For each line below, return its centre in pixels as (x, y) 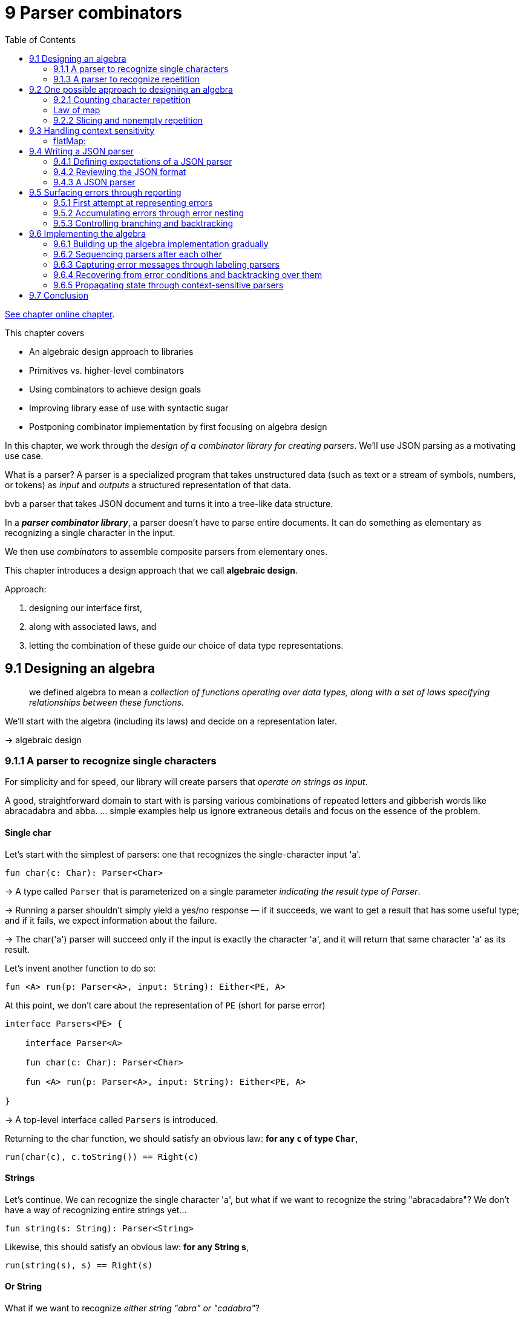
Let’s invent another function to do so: (80, 968)
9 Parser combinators (94, 13)
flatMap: (70, 141)
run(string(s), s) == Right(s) (79, 1265)
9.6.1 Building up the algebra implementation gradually (161, 243)
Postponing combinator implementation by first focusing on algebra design (178, 426)
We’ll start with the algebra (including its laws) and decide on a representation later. (171, 721)
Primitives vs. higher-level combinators (107, 370)
